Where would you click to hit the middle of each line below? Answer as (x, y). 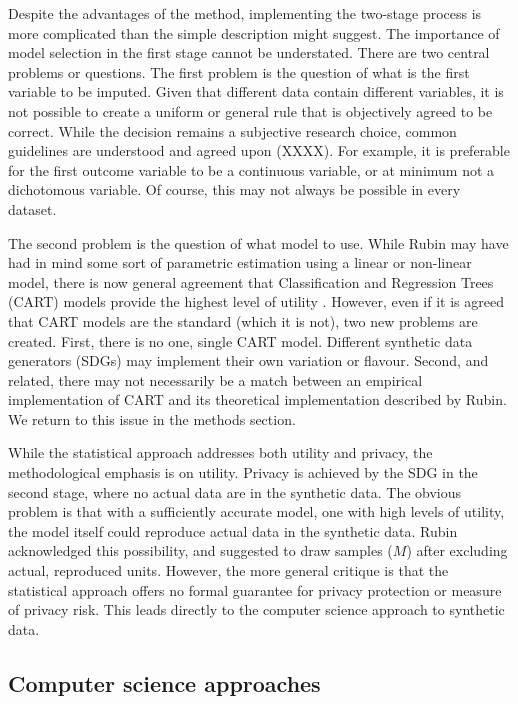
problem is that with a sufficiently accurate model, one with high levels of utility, (256, 511)
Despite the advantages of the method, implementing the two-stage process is (245, 13)
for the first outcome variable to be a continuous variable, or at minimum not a (251, 169)
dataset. (32, 208)
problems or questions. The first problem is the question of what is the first (239, 71)
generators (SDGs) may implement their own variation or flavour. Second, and (248, 360)
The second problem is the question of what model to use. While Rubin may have (258, 242)
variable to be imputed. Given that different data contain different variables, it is (256, 91)
